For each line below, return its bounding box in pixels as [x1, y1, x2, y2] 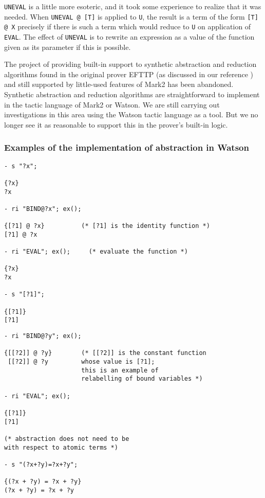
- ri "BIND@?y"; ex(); [4, 332, 82, 340]
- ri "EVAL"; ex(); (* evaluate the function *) [4, 248, 188, 256]
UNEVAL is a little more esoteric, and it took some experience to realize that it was [4, 1, 261, 11]
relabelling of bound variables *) [81, 375, 203, 383]
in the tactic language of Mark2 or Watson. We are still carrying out [4, 99, 220, 110]
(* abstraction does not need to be [4, 435, 129, 442]
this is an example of [81, 366, 159, 374]
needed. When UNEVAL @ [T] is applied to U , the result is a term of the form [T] [4, 11, 258, 22]
